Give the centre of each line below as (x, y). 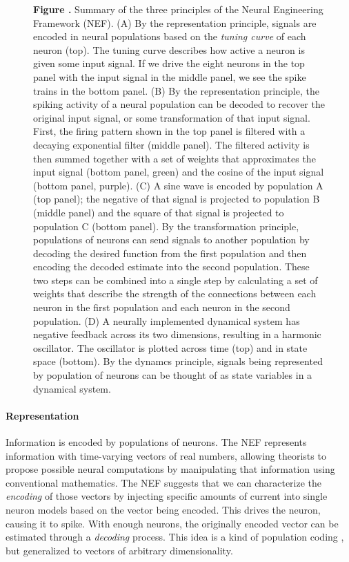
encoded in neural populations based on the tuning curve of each (170, 36)
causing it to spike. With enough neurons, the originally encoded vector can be (172, 523)
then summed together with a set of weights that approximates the (174, 158)
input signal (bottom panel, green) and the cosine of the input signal (179, 172)
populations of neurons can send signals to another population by (171, 240)
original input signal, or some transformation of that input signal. (172, 117)
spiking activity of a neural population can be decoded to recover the (179, 104)
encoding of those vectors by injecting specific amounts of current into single (167, 496)
